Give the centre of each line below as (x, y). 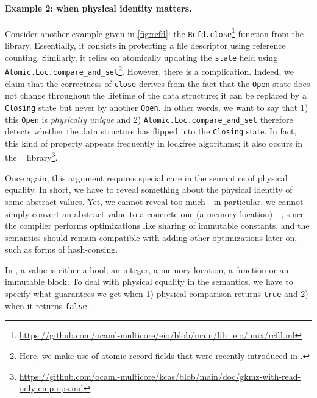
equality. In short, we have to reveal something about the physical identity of (149, 190)
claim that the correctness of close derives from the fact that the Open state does (158, 83)
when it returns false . (47, 305)
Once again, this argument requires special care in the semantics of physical (146, 177)
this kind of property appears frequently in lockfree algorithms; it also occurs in (154, 143)
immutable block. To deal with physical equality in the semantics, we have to (149, 281)
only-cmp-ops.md (51, 388)
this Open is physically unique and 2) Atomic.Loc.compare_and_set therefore (149, 119)
